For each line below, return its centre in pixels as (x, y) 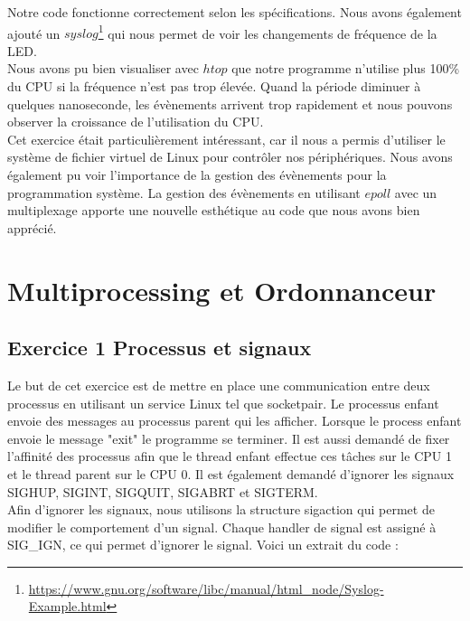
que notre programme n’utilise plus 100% (346, 68)
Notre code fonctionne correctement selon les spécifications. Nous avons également (235, 12)
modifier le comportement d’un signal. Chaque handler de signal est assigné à (222, 527)
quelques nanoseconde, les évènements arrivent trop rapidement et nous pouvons (230, 103)
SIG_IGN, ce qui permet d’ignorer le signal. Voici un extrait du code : (203, 545)
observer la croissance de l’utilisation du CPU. (136, 122)
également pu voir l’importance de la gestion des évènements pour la (197, 174)
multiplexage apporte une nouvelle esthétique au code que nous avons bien (214, 210)
